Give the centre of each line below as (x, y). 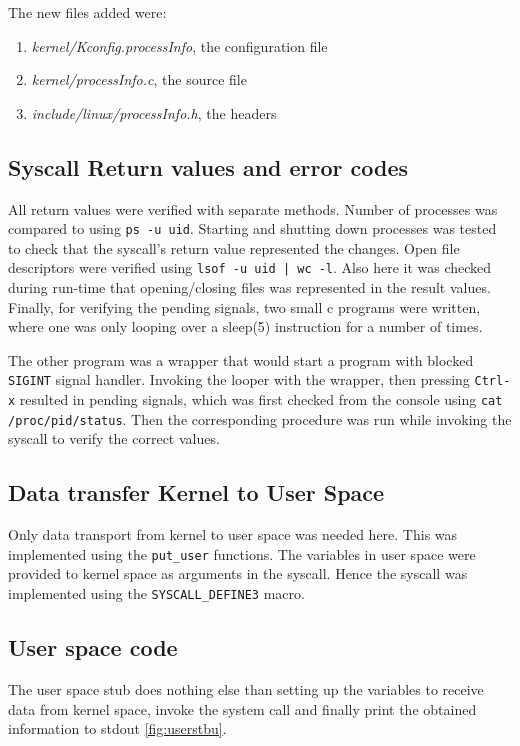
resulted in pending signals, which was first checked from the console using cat (261, 399)
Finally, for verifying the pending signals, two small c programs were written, (244, 306)
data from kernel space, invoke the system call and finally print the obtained (242, 708)
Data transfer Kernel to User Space (196, 492)
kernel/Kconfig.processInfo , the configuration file (179, 45)
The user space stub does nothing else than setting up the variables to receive (246, 688)
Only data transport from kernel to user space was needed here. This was (233, 534)
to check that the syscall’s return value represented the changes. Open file (234, 247)
